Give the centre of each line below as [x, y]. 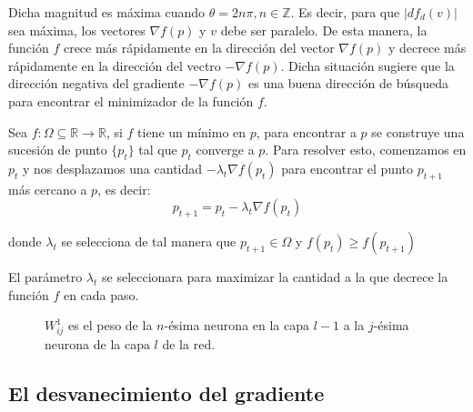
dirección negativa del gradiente [96, 83]
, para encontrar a [306, 131]
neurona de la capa [97, 344]
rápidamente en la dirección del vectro [115, 65]
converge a [225, 150]
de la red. [189, 344]
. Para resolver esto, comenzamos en [366, 150]
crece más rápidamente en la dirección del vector [199, 48]
